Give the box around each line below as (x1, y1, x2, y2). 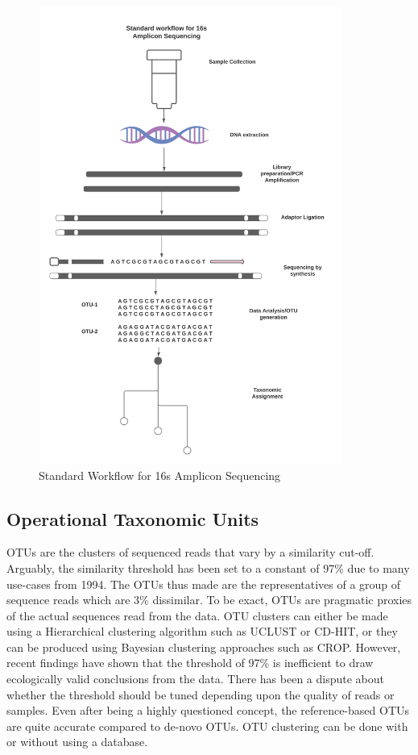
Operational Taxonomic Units (6, 506, 259, 531)
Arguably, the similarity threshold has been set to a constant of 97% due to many (6, 559, 410, 576)
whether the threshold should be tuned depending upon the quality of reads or (6, 686, 395, 703)
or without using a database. (6, 733, 148, 750)
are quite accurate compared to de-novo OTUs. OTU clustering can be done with (6, 717, 408, 734)
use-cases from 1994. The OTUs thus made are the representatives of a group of (6, 575, 401, 592)
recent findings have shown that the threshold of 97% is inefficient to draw (6, 654, 374, 671)
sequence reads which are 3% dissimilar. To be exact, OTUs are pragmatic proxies (6, 591, 412, 608)
